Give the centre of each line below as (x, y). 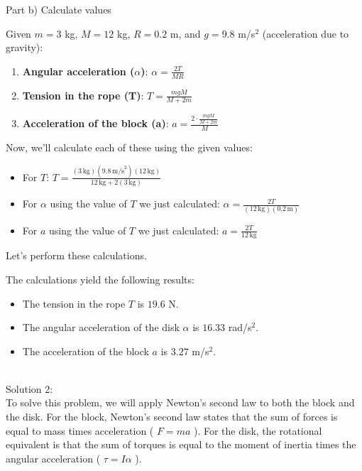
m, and (185, 33)
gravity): (24, 47)
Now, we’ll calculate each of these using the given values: (129, 147)
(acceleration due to (306, 33)
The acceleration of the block (86, 351)
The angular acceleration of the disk (101, 327)
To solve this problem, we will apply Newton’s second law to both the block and (180, 402)
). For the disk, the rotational (258, 430)
